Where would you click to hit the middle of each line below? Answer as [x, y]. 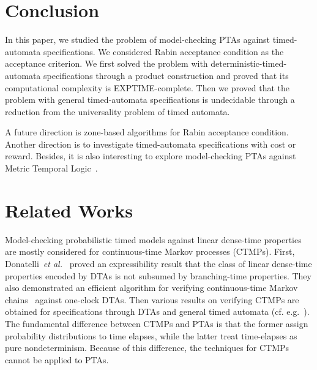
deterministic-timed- [249, 63]
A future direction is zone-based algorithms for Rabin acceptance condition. [147, 132]
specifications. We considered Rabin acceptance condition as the [163, 51]
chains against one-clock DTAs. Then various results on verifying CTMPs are [152, 299]
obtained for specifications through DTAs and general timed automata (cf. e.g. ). [157, 311]
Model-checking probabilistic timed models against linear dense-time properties [153, 239]
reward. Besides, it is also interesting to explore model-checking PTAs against [151, 156]
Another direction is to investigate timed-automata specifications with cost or [151, 144]
